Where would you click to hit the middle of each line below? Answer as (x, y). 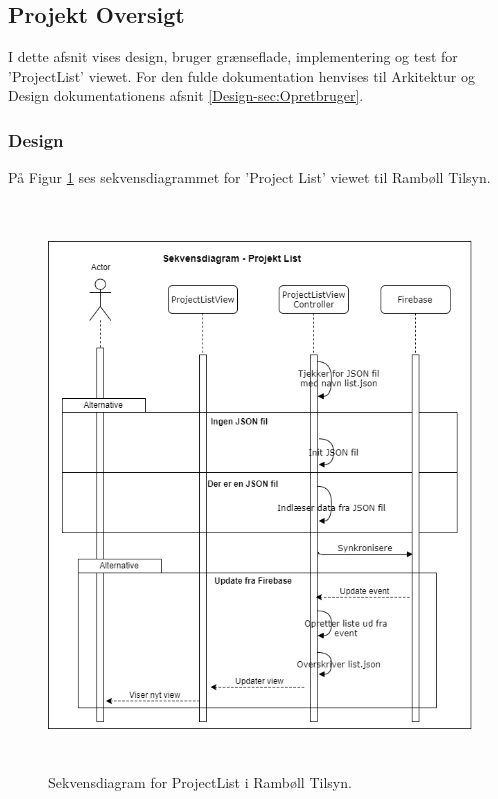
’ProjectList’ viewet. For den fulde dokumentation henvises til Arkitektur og (241, 75)
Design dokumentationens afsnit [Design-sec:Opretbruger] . (186, 95)
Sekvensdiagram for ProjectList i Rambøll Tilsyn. (200, 782)
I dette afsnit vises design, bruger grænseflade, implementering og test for (233, 56)
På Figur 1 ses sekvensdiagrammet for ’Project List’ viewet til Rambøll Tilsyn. (249, 177)
